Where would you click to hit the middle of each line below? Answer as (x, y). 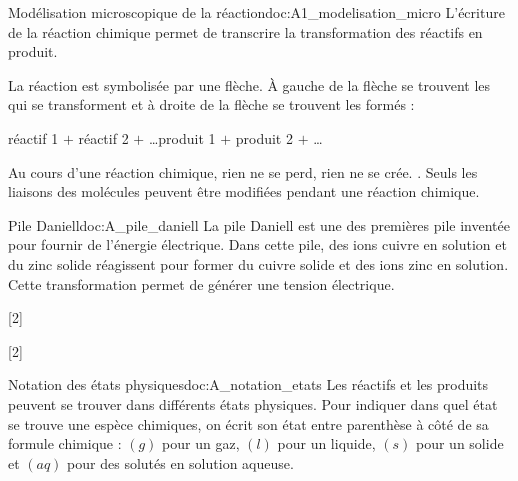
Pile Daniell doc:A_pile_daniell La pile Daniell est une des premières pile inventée (259, 224)
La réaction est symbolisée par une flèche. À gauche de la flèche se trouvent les (249, 84)
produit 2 (264, 137)
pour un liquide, (326, 443)
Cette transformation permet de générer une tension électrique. (201, 283)
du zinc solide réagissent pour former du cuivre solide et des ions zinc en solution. (258, 263)
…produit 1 (182, 137)
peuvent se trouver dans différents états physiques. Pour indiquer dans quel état (253, 403)
